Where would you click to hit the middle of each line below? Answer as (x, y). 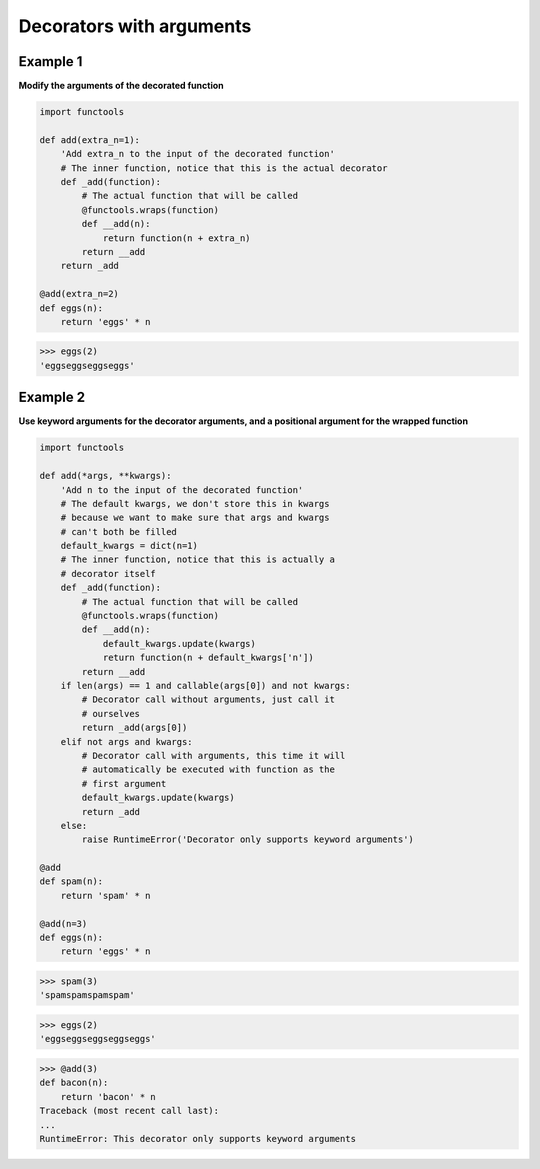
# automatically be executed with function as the (208, 769)
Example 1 (50, 61)
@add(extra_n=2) (79, 294)
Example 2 (51, 397)
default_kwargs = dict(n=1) (129, 546)
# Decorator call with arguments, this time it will (213, 755)
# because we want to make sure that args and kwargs (195, 518)
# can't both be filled (118, 531)
